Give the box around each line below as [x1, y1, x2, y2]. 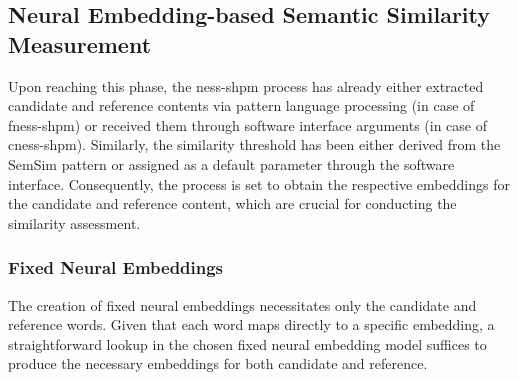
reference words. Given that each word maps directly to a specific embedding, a [8, 314, 495, 335]
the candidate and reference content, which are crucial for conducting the [8, 193, 457, 214]
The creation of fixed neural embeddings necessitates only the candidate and [8, 294, 477, 315]
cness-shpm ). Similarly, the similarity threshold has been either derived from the [8, 134, 501, 155]
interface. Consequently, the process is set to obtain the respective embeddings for [8, 173, 510, 194]
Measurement [8, 28, 152, 59]
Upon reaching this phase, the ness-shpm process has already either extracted [8, 75, 484, 96]
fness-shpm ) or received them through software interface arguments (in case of [8, 114, 487, 135]
